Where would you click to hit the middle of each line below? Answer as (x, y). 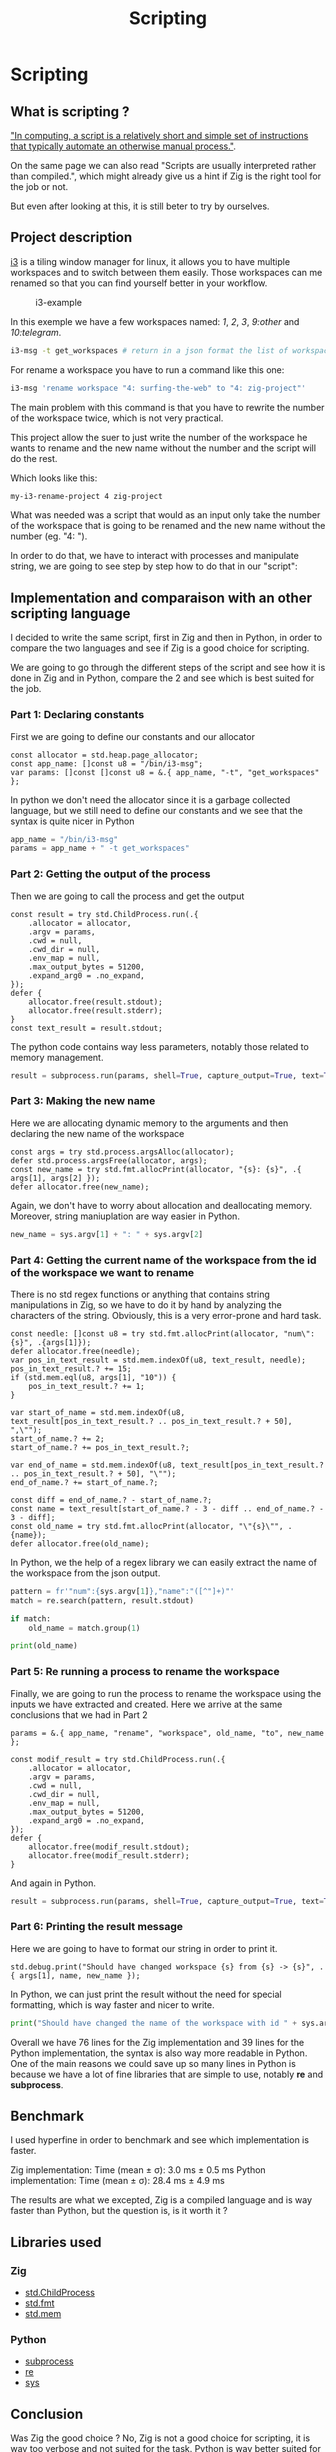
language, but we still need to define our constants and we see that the (156, 810)
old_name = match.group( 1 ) (84, 1628)
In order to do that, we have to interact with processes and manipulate (155, 556)
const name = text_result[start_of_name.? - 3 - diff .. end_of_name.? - (167, 1508)
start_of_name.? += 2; (57, 1438)
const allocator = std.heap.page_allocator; (104, 755)
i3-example (59, 302)
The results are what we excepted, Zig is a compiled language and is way (161, 2200)
